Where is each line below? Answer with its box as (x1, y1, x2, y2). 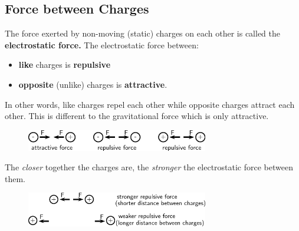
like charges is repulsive (18, 58, 111, 71)
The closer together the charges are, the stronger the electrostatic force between (5, 161, 293, 173)
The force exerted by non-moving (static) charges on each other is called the (5, 27, 280, 39)
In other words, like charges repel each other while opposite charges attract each (5, 98, 295, 110)
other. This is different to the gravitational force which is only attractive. (5, 110, 269, 122)
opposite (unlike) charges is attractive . (18, 78, 167, 90)
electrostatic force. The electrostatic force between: (5, 38, 199, 51)
